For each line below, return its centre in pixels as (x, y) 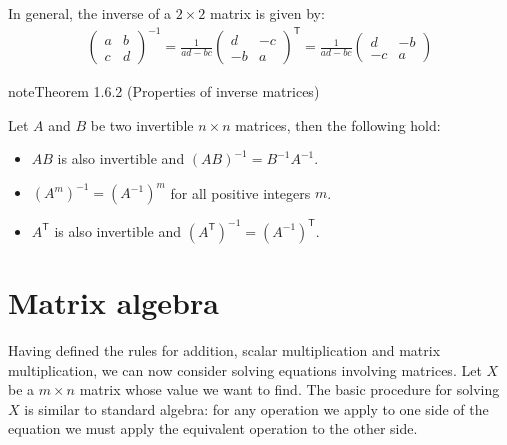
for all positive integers (240, 192)
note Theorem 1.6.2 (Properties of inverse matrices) (164, 91)
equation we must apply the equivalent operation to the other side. (213, 428)
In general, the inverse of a (90, 13)
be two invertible (142, 124)
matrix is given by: (267, 13)
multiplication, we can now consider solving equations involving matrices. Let (245, 369)
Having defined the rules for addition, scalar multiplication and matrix (224, 350)
